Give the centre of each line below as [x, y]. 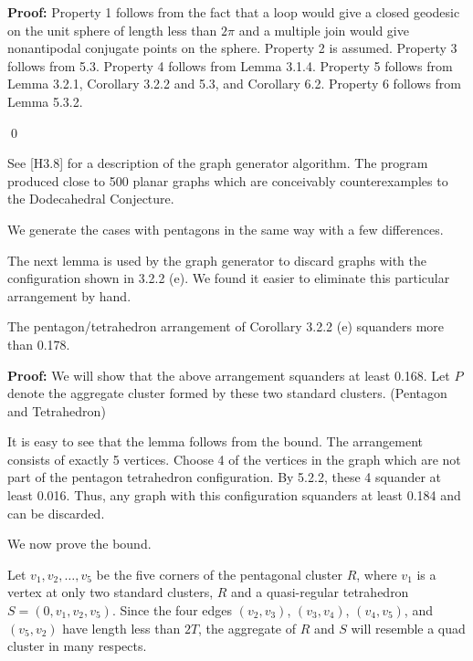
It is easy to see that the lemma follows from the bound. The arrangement [215, 441]
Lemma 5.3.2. [45, 101]
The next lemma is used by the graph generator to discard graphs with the [217, 260]
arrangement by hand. [69, 295]
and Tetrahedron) [57, 410]
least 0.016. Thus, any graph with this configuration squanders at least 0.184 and [234, 495]
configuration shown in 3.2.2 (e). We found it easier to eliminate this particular [229, 278]
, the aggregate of [247, 628]
